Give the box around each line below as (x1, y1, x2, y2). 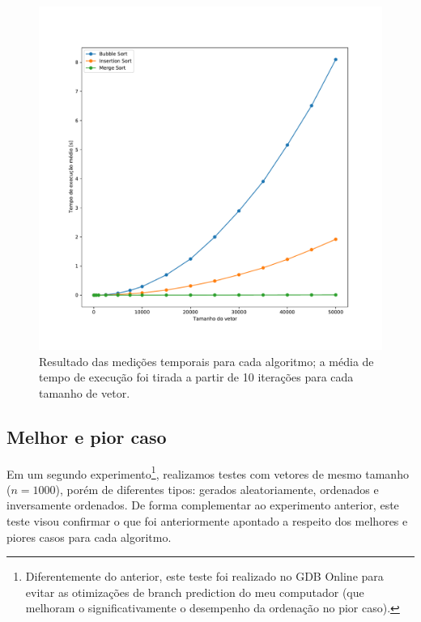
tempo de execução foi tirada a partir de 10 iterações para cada (39, 369, 354, 386)
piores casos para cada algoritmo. (6, 528, 172, 545)
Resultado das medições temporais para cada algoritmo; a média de (39, 352, 374, 369)
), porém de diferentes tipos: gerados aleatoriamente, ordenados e (55, 480, 379, 497)
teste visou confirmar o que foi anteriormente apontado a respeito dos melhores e (6, 513, 408, 530)
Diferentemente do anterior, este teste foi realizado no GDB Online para (25, 568, 384, 585)
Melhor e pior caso (6, 424, 167, 449)
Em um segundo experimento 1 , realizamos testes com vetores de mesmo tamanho (6, 462, 409, 482)
